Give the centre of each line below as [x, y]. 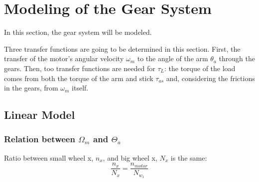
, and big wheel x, [130, 157]
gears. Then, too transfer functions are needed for [80, 68]
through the [237, 58]
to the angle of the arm [173, 58]
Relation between [40, 139]
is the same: [189, 157]
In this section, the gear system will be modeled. [78, 32]
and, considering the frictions [210, 78]
